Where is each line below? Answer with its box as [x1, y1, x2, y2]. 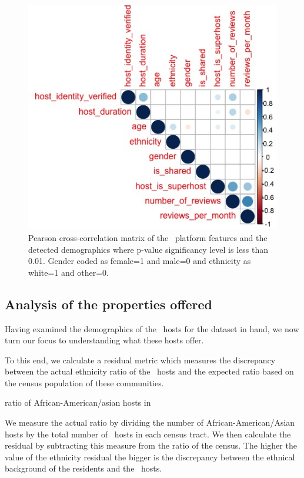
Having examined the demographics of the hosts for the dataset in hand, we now [5, 322, 299, 335]
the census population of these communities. [5, 376, 164, 389]
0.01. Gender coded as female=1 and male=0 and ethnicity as [28, 255, 251, 267]
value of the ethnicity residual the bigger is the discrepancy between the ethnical [5, 450, 295, 463]
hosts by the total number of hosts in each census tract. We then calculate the [5, 427, 291, 440]
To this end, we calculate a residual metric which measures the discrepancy [5, 353, 276, 366]
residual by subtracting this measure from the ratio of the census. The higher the [5, 439, 297, 452]
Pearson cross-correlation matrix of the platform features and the [28, 231, 268, 243]
